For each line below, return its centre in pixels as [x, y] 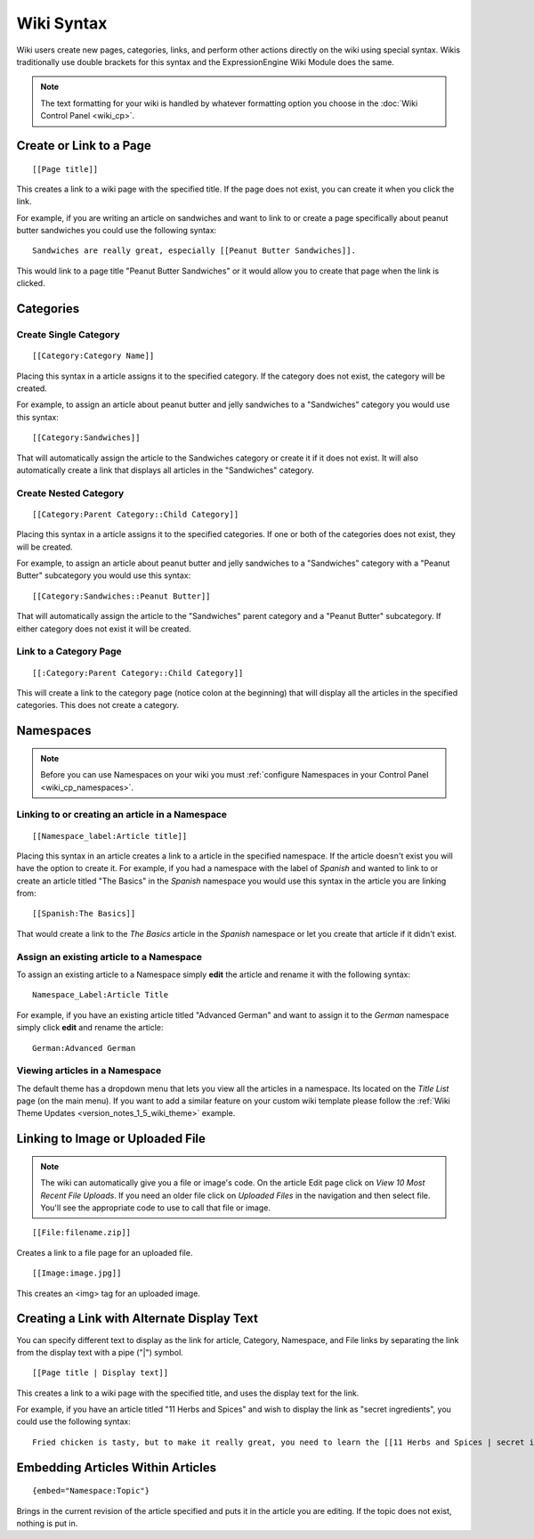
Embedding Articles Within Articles [117, 1467]
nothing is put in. [47, 1524]
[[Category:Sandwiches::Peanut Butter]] [121, 596]
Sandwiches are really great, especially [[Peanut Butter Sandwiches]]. [194, 251]
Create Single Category [68, 335]
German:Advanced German [84, 1048]
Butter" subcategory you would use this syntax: [104, 575]
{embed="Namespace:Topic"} [91, 1491]
